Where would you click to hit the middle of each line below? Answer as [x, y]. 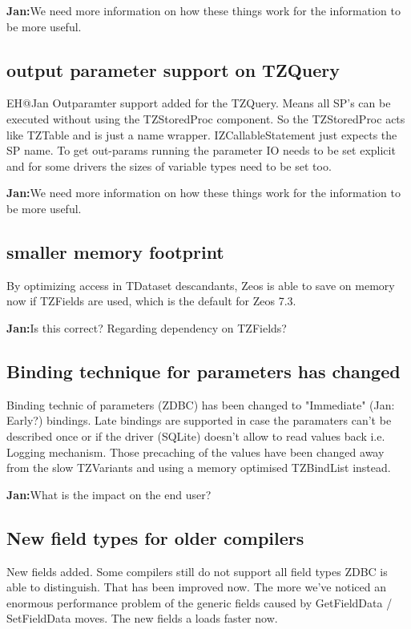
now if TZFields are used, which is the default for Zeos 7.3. [151, 301]
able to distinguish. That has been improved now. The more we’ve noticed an [196, 587]
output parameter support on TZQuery [173, 69]
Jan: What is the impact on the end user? [109, 494]
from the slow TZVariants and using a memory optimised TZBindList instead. [199, 468]
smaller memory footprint [115, 251]
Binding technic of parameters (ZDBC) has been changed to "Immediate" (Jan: [201, 404]
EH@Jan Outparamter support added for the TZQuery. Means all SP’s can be [199, 103]
